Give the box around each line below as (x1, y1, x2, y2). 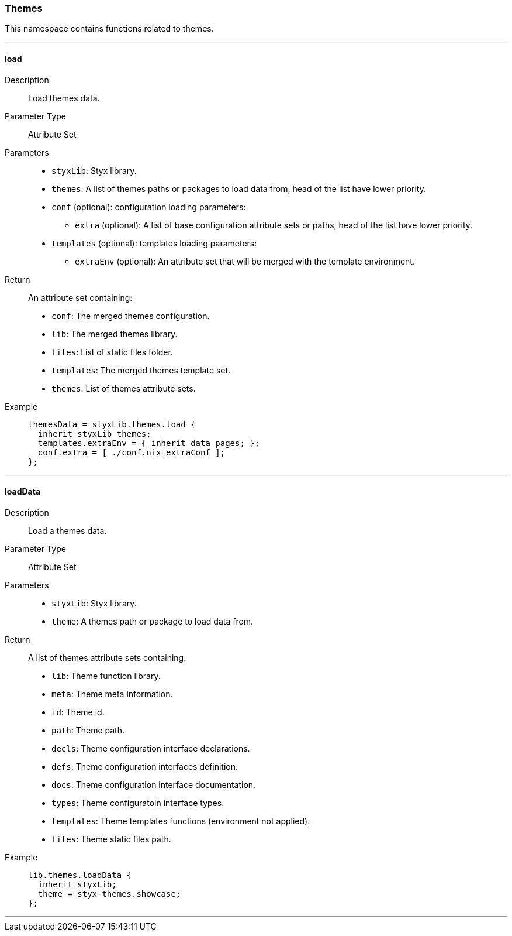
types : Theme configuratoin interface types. (51, 797, 224, 808)
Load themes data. (28, 92, 100, 103)
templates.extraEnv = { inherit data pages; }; (37, 438, 260, 448)
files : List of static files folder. (51, 347, 173, 357)
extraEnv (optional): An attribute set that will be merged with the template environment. (75, 256, 415, 266)
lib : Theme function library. (51, 670, 161, 681)
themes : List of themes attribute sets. (51, 383, 196, 393)
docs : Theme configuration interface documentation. (51, 779, 256, 790)
